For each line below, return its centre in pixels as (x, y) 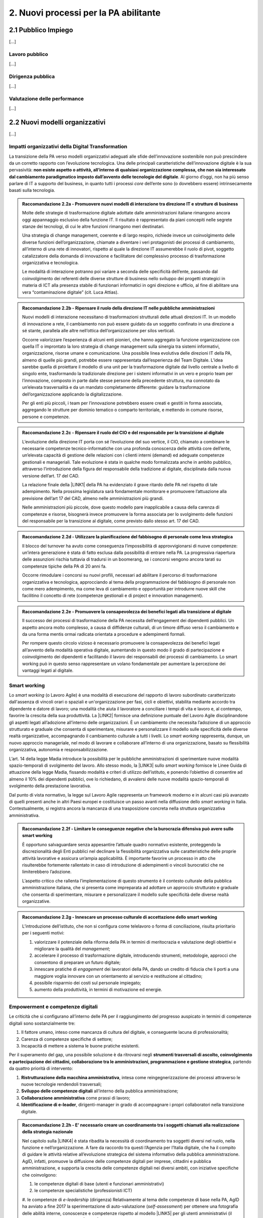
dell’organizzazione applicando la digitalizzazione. (72, 394)
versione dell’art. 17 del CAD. (51, 476)
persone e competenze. (46, 417)
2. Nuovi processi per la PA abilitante (85, 13)
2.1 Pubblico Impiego (41, 30)
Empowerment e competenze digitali (53, 1007)
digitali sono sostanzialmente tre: (42, 1023)
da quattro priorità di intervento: (41, 1068)
